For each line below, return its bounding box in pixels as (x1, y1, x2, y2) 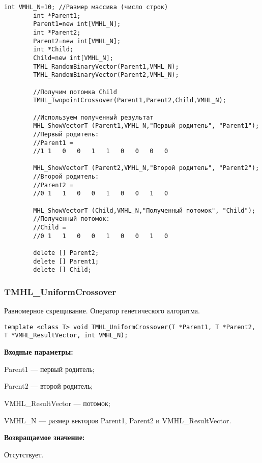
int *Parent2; (33, 28, 81, 36)
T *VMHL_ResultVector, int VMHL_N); (4, 332, 128, 339)
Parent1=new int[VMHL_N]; (33, 20, 121, 28)
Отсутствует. (4, 449, 44, 459)
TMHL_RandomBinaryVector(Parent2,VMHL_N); (33, 71, 179, 79)
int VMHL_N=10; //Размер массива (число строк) (4, 4, 168, 11)
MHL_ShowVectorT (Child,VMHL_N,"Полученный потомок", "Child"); (33, 207, 255, 214)
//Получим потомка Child (33, 88, 117, 96)
